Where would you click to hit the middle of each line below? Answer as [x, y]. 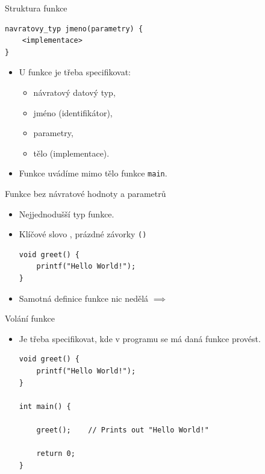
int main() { [45, 406]
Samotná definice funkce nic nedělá [84, 298]
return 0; [56, 454]
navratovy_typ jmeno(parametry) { [74, 29]
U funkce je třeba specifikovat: [75, 72]
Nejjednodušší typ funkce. [67, 214]
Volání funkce [30, 318]
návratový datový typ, [74, 92]
